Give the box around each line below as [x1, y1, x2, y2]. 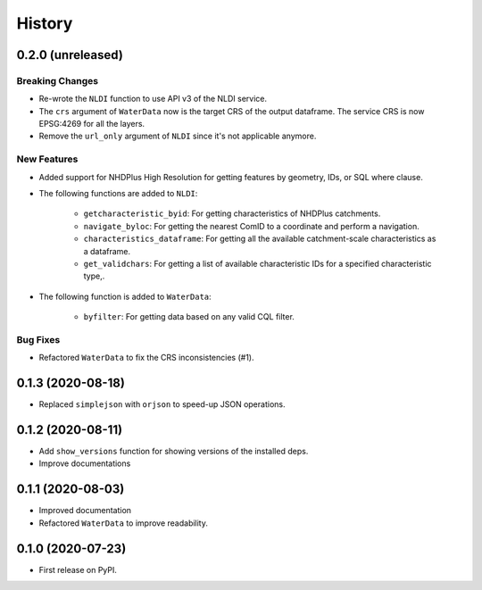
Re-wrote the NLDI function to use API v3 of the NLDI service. [38, 94, 268, 104]
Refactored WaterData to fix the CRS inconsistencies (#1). [38, 353, 254, 363]
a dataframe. [83, 245, 131, 256]
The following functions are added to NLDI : [38, 188, 198, 199]
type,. [83, 270, 105, 281]
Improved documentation [38, 505, 132, 516]
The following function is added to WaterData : [38, 291, 212, 302]
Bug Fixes [16, 333, 61, 345]
